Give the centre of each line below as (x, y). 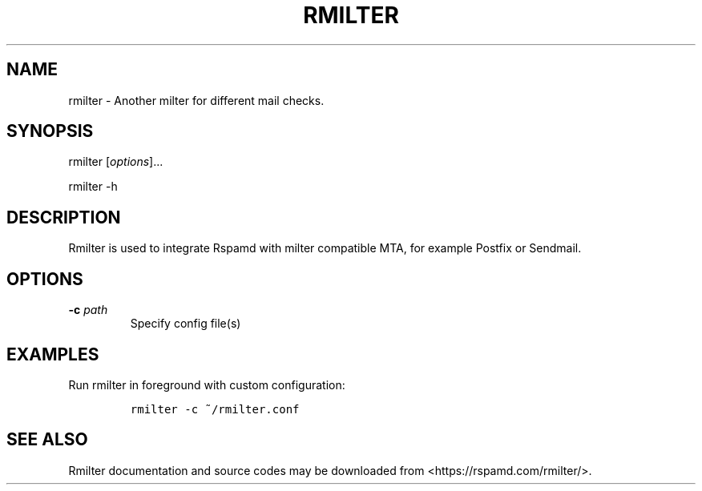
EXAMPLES (53, 354)
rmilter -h (93, 187)
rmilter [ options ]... (116, 162)
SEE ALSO (47, 440)
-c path (88, 310)
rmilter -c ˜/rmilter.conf (215, 409)
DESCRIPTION (64, 217)
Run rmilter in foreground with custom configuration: (207, 384)
